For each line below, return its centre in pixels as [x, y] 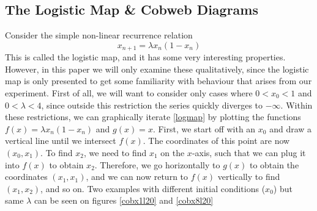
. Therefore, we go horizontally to [157, 164]
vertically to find [249, 177]
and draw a [291, 128]
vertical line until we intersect [61, 141]
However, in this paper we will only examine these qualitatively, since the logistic [157, 69]
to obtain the [274, 164]
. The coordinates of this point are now [216, 141]
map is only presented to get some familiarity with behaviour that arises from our [158, 81]
